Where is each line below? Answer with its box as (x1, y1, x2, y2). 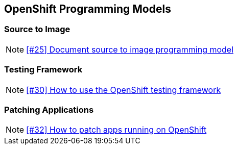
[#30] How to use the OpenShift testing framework (26, 84, 221, 95)
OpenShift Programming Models (4, 3, 171, 15)
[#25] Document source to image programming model (26, 44, 234, 55)
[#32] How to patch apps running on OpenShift (26, 125, 207, 135)
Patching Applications (4, 104, 94, 115)
